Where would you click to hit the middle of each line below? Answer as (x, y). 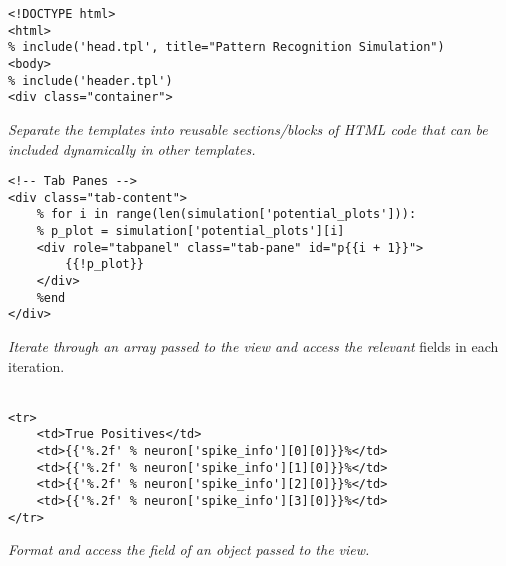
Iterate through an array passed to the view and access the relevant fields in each (253, 346)
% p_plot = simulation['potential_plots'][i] (190, 231)
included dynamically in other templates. (132, 148)
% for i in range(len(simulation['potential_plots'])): (226, 214)
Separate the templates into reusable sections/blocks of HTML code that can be (248, 128)
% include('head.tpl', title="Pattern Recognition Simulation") (226, 47)
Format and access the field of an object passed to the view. (189, 549)
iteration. (36, 365)
